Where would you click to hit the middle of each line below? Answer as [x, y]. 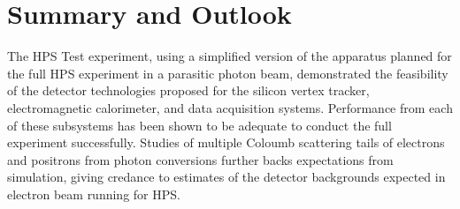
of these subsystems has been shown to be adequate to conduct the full [199, 125]
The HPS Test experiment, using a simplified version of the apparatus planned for [230, 56]
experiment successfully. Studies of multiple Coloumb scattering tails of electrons [226, 142]
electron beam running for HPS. [94, 194]
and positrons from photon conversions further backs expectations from [200, 159]
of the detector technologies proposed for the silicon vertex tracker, [188, 90]
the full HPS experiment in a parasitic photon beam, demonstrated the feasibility [228, 73]
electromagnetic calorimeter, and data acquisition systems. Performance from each [230, 107]
